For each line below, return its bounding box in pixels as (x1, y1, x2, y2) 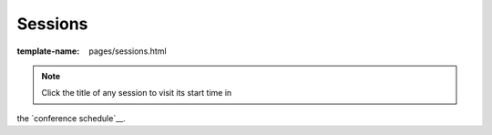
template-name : (16, 46, 80, 57)
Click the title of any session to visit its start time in (41, 88, 232, 99)
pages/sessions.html (88, 46, 168, 57)
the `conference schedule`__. (16, 112, 127, 123)
